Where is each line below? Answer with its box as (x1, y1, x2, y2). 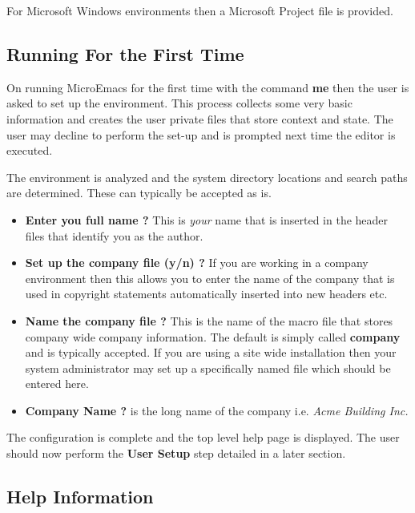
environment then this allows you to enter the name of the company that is (25, 269, 395, 286)
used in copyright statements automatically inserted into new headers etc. (25, 285, 388, 302)
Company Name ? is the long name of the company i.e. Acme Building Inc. (25, 402, 409, 418)
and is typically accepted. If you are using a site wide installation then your (25, 344, 397, 361)
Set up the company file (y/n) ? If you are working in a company (25, 254, 369, 271)
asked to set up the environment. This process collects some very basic (6, 95, 353, 111)
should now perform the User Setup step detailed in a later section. (6, 445, 346, 462)
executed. (6, 142, 53, 159)
